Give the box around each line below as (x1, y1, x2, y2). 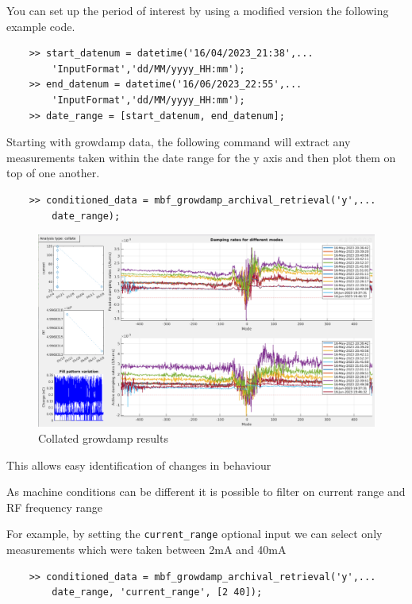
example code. (6, 17, 75, 34)
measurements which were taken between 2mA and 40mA (6, 540, 287, 557)
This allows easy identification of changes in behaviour (6, 456, 271, 473)
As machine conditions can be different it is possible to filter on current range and (6, 483, 406, 500)
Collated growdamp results (38, 429, 168, 446)
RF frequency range (6, 498, 103, 515)
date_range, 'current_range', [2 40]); (52, 587, 263, 598)
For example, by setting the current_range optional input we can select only (6, 525, 383, 542)
